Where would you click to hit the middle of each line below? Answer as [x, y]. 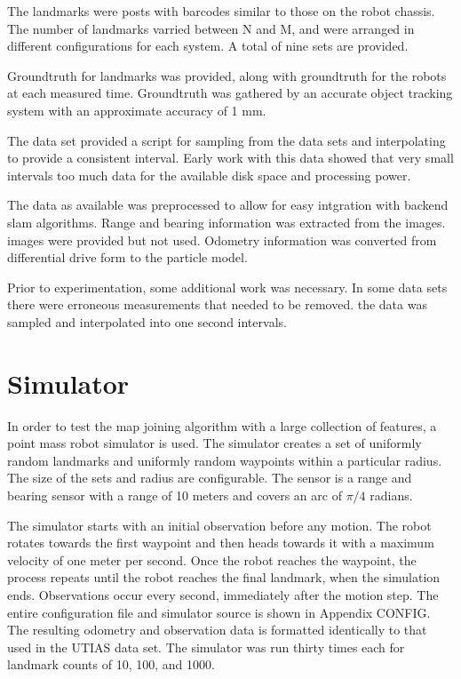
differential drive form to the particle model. [127, 257]
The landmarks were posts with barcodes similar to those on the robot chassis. [221, 11]
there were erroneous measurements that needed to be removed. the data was [217, 304]
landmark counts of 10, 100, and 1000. [111, 664]
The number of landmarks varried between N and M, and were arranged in [211, 28]
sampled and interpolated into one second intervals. [147, 321]
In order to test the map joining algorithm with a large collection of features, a [222, 425]
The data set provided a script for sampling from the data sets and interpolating [227, 140]
